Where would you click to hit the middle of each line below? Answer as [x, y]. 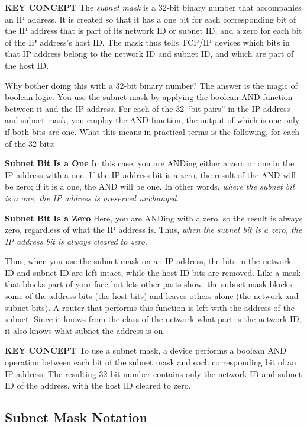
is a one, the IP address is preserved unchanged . [92, 198]
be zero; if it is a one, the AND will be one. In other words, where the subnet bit [150, 186]
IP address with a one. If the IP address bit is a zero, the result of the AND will [150, 174]
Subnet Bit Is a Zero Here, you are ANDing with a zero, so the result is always [154, 218]
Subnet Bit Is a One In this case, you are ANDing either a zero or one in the [150, 163]
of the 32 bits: [30, 143]
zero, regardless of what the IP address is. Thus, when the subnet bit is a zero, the [153, 229]
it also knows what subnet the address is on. [85, 330]
